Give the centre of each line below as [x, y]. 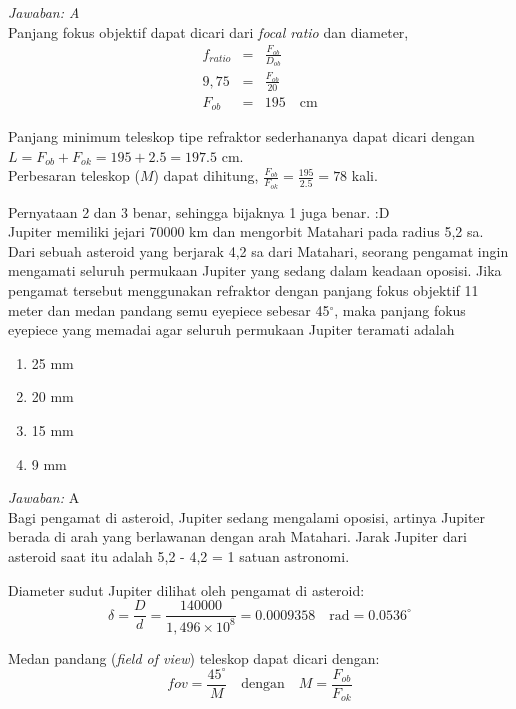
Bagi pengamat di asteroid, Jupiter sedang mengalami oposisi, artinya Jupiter [247, 516]
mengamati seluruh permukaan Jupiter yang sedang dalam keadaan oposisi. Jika [255, 270]
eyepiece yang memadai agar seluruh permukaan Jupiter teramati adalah [231, 329]
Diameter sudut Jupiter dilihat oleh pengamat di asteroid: [186, 589]
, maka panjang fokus [400, 309]
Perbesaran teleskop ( [74, 175]
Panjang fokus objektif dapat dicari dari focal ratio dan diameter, [208, 31]
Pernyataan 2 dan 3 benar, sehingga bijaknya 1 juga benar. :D [199, 211]
